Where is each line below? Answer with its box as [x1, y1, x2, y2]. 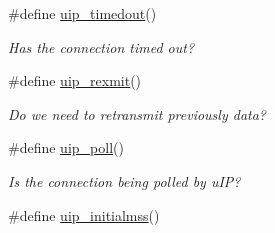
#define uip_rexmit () [8, 70, 142, 91]
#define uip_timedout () [8, 3, 157, 23]
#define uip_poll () [8, 137, 124, 158]
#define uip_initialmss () [8, 204, 160, 225]
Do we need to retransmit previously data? [8, 103, 267, 124]
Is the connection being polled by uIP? [8, 170, 241, 191]
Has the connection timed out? [8, 36, 195, 57]
